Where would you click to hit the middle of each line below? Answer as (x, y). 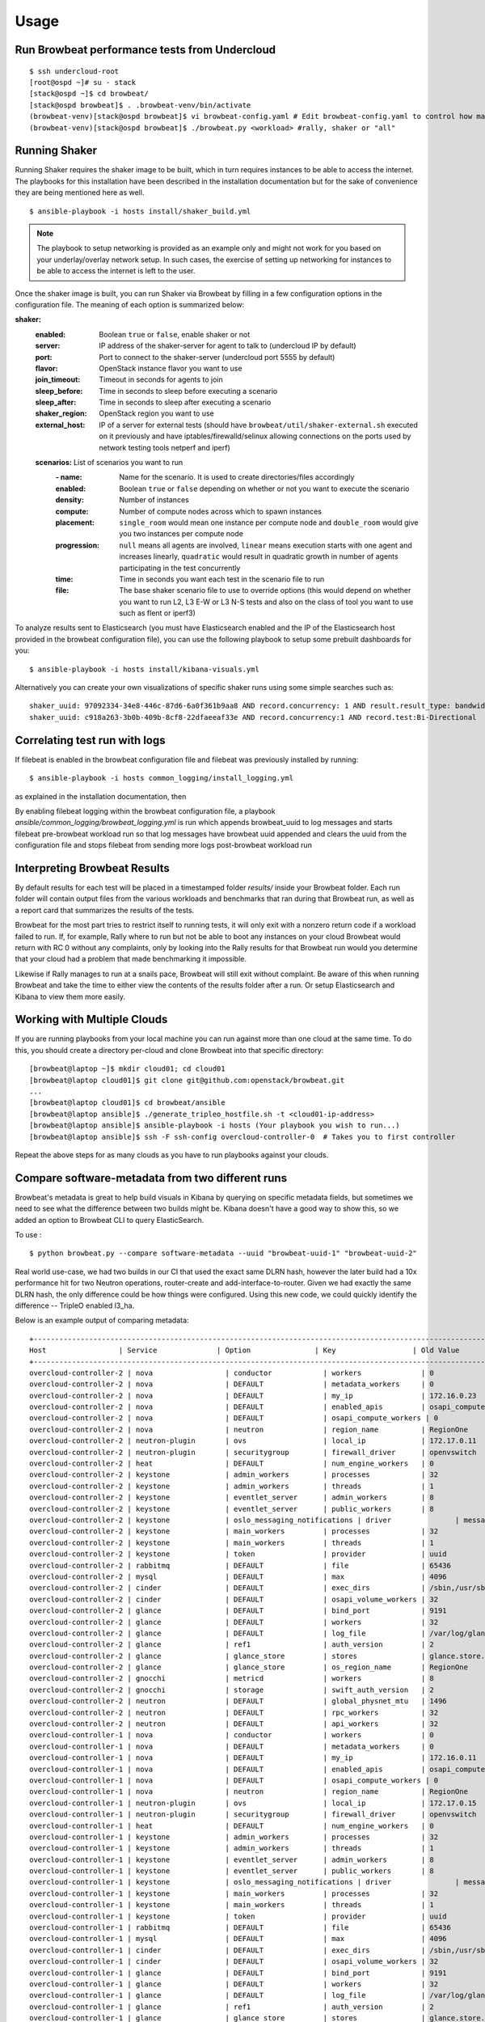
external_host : (60, 425)
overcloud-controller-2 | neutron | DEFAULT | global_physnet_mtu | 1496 (238, 1701)
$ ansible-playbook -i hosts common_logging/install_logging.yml (162, 778)
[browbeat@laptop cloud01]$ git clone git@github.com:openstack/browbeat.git (187, 1080)
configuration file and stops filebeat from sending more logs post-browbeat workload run (164, 845)
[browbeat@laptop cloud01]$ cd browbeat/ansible (127, 1103)
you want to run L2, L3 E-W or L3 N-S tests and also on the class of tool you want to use (266, 602)
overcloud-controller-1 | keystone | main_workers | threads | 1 (232, 1905)
